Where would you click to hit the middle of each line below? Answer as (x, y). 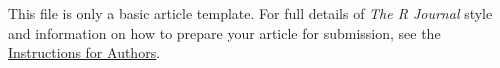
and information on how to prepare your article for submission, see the (224, 32)
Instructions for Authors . (84, 52)
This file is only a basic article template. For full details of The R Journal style (250, 13)
